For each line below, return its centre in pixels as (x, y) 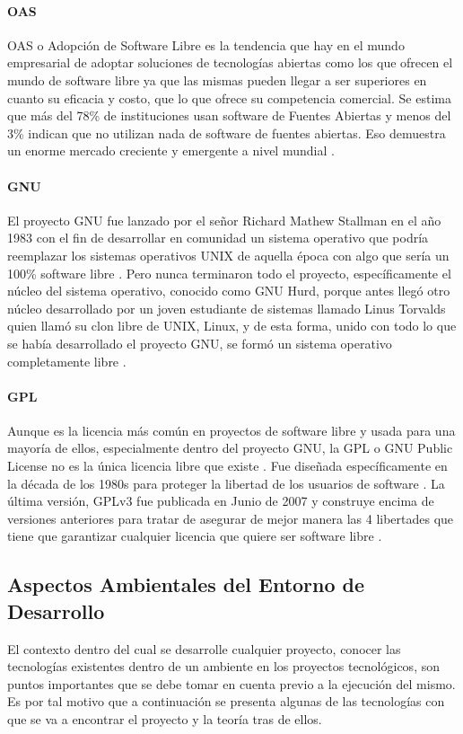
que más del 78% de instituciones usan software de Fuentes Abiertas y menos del (229, 115)
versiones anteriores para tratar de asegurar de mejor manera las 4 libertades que (231, 518)
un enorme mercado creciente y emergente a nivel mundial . (171, 150)
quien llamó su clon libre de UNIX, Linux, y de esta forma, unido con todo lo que (232, 326)
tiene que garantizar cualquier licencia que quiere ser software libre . (195, 536)
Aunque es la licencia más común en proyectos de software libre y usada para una (231, 430)
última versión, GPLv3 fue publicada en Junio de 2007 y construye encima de (221, 501)
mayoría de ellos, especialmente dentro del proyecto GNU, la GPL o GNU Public (230, 448)
